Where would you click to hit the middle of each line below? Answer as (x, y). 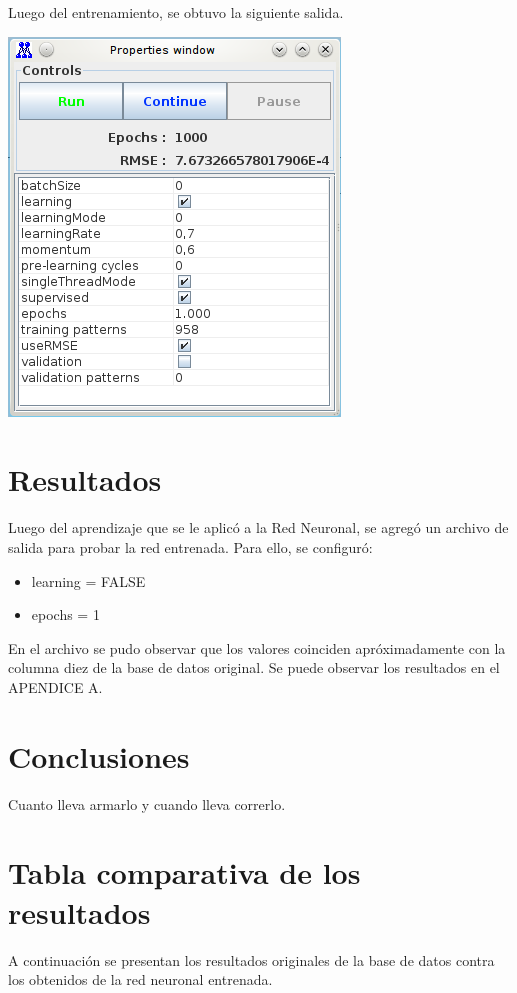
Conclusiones (99, 755)
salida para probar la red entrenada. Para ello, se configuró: (190, 546)
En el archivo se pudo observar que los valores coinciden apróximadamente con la (257, 647)
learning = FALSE (88, 580)
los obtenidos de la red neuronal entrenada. (140, 979)
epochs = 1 (65, 614)
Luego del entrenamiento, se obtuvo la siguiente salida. (176, 12)
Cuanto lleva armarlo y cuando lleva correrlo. (147, 803)
